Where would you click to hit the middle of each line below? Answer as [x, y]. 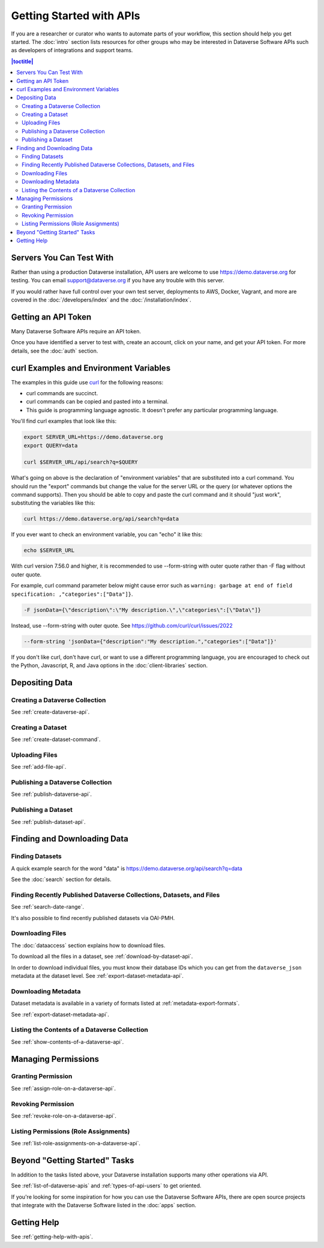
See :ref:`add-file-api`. [39, 767]
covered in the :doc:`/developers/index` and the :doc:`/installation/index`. [101, 300]
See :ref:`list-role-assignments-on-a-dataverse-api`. [76, 1143]
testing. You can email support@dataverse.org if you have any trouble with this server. [118, 280]
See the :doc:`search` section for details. [61, 879]
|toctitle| [22, 61]
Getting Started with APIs [76, 16]
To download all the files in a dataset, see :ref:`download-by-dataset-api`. [102, 956]
